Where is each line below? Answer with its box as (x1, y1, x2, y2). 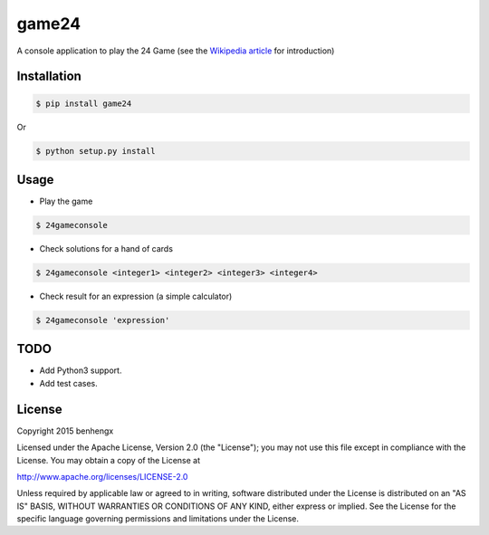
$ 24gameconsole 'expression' (35, 315, 170, 325)
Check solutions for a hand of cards (39, 243, 174, 253)
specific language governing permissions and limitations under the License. (16, 513, 299, 524)
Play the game (39, 196, 93, 207)
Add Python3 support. (39, 365, 122, 376)
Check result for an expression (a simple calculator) (39, 291, 233, 301)
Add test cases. (39, 377, 99, 388)
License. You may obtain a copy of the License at (16, 454, 201, 465)
